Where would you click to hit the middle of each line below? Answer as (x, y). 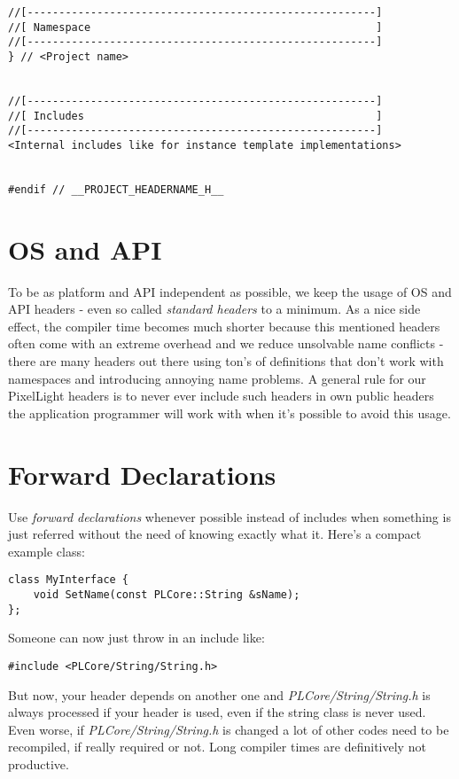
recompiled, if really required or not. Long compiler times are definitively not (217, 747)
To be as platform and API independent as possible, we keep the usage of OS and (230, 291)
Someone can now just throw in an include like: (136, 638)
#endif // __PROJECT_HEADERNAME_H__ (116, 189)
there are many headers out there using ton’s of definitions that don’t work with (226, 361)
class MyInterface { (69, 580)
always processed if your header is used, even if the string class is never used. (217, 712)
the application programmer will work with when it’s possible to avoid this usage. (229, 413)
